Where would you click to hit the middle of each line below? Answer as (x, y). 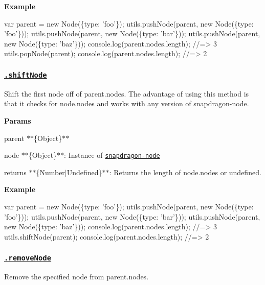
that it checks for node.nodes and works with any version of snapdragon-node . (127, 103)
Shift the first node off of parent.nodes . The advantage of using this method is (127, 93)
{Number (50, 172)
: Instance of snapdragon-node (112, 155)
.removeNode (28, 258)
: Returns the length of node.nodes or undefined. (185, 172)
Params (18, 120)
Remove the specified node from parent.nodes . (76, 277)
